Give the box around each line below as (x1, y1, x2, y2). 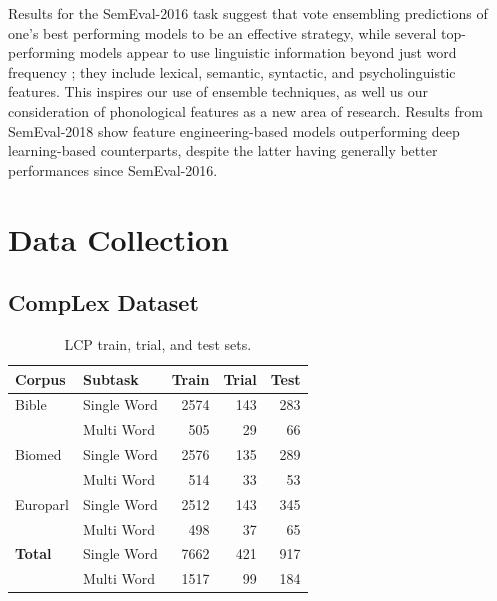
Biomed (15, 444, 62, 465)
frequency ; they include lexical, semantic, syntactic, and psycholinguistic (8, 61, 456, 82)
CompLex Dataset (8, 287, 199, 318)
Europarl (15, 493, 69, 514)
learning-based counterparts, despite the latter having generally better (8, 140, 438, 161)
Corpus (15, 368, 66, 389)
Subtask (82, 368, 139, 389)
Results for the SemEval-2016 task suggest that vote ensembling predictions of (8, 3, 488, 23)
